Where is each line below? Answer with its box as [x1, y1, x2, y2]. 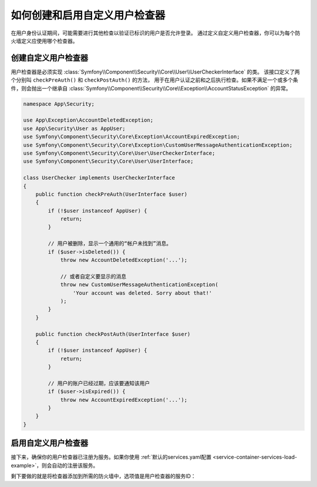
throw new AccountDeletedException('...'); [60, 257, 188, 264]
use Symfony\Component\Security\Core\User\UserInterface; [23, 158, 194, 164]
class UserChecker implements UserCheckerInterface [23, 174, 176, 182]
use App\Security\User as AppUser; [23, 125, 126, 132]
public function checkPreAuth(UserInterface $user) [35, 191, 188, 197]
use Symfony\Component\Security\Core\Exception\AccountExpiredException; [23, 133, 240, 140]
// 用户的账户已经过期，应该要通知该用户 [48, 379, 150, 387]
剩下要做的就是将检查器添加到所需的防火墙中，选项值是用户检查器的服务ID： [11, 473, 196, 480]
